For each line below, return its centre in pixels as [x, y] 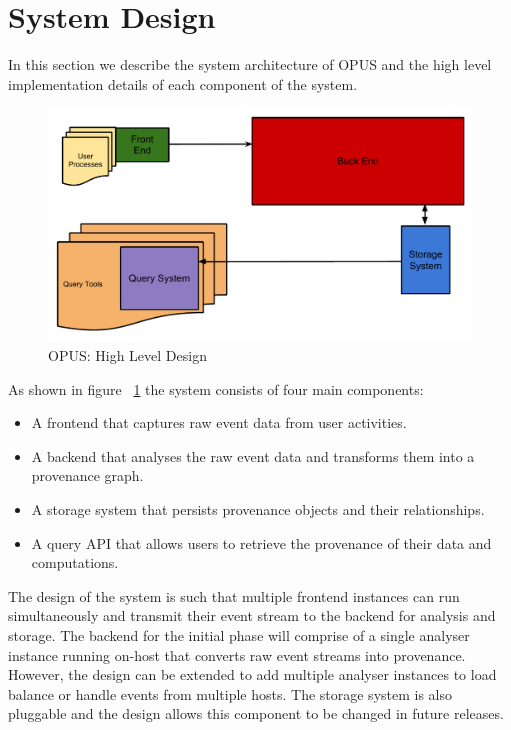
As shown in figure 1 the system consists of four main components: [216, 388]
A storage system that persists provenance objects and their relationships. [258, 508]
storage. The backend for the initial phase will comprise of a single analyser [239, 634]
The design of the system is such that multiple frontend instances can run [234, 595]
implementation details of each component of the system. [183, 83]
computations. [75, 562]
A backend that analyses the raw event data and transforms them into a [253, 455]
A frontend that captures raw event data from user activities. [219, 422]
